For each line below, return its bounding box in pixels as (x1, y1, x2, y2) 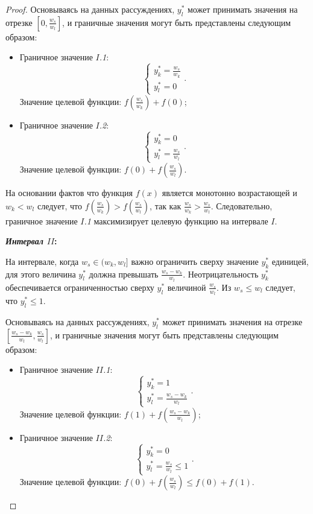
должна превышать (89, 267, 159, 280)
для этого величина (5, 267, 76, 280)
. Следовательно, (210, 199, 273, 212)
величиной (167, 281, 206, 293)
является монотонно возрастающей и (162, 186, 297, 199)
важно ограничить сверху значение (131, 255, 259, 267)
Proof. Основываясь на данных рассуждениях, (5, 3, 175, 15)
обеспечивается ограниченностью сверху (5, 281, 154, 293)
